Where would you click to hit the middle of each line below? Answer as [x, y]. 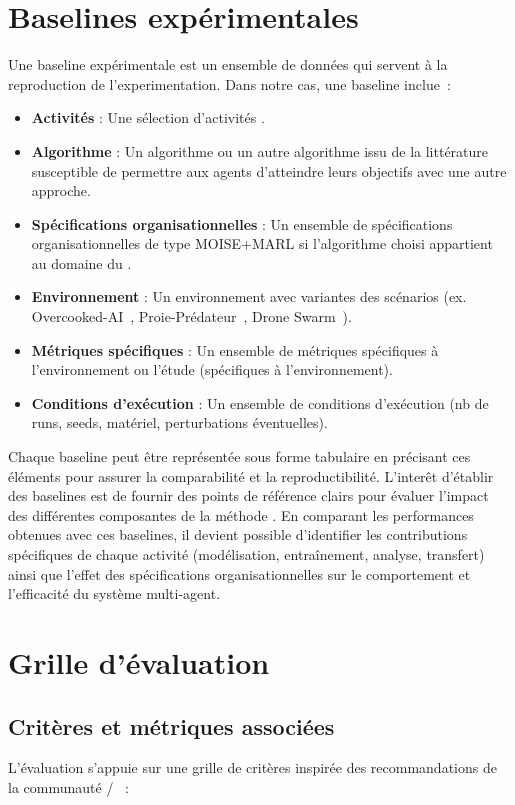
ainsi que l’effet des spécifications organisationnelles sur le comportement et [239, 573]
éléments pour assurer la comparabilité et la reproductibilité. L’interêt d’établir [251, 475]
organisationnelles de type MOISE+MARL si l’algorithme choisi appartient [262, 243]
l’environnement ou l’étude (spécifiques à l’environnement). [212, 369]
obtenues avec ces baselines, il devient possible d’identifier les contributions [238, 534]
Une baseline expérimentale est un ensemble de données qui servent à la [228, 64]
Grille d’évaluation [139, 661]
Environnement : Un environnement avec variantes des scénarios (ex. [249, 296]
